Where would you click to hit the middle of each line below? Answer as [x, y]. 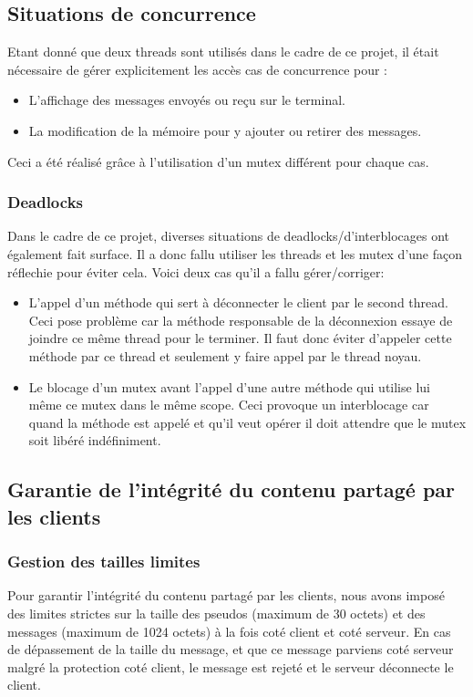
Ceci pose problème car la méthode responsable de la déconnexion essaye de [241, 320]
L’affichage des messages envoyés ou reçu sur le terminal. [187, 100]
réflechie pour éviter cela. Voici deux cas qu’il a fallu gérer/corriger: [196, 271]
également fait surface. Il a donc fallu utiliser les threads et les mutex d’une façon [235, 253]
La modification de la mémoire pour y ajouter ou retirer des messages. [225, 130]
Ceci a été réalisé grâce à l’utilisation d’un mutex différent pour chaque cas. [218, 161]
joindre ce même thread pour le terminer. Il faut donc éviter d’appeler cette [240, 338]
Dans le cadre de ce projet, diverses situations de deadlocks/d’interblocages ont [229, 236]
